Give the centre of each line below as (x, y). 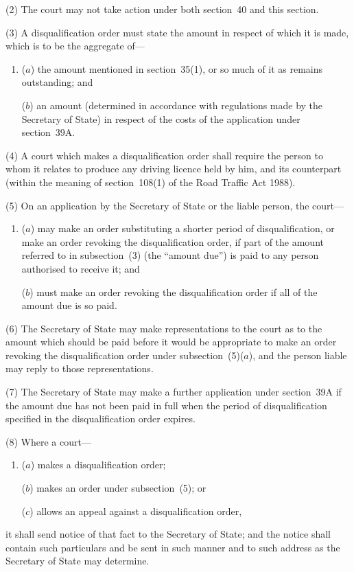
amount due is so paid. (69, 305)
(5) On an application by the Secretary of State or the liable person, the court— (175, 205)
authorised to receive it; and (81, 268)
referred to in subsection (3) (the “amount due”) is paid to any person (170, 255)
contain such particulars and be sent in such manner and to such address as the (173, 547)
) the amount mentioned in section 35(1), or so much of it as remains (177, 68)
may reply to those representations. (80, 368)
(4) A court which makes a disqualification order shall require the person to (164, 155)
